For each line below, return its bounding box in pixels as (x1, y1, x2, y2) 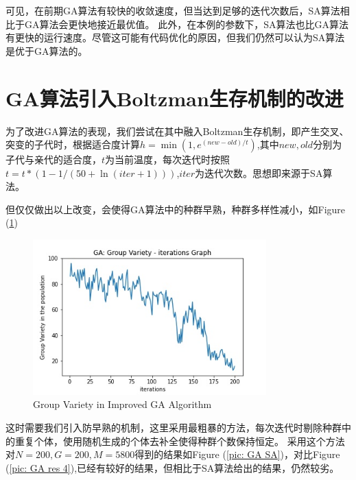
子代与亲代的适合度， (5, 152, 102, 167)
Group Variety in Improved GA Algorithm (33, 397, 212, 411)
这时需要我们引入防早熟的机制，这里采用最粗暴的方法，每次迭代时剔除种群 (5, 420, 342, 435)
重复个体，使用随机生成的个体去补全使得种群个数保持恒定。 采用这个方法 (14, 433, 345, 448)
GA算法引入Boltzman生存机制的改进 (5, 84, 344, 112)
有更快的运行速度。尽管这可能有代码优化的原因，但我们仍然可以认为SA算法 (5, 30, 345, 45)
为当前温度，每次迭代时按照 (105, 152, 230, 167)
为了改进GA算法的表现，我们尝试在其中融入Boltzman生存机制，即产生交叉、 (5, 123, 349, 138)
